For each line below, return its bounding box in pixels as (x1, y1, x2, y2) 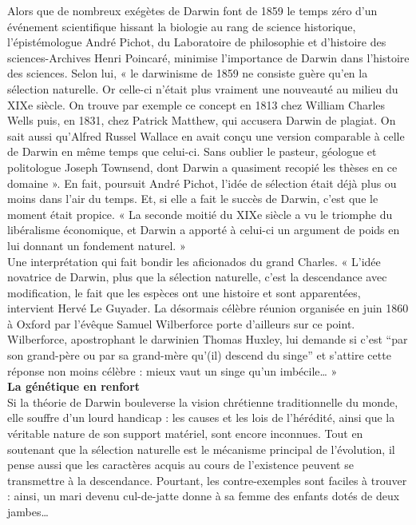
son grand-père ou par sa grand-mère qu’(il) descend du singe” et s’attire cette (7, 347, 391, 364)
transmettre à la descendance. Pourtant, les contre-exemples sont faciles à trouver (7, 471, 407, 488)
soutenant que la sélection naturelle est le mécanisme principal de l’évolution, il (7, 440, 395, 457)
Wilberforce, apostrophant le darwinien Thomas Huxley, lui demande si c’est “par (7, 331, 408, 348)
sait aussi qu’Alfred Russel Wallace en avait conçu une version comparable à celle (7, 127, 405, 144)
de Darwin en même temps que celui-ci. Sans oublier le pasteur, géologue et (7, 143, 377, 160)
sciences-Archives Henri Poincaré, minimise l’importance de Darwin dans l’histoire (7, 49, 410, 66)
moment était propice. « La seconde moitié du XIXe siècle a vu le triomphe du (7, 205, 393, 222)
